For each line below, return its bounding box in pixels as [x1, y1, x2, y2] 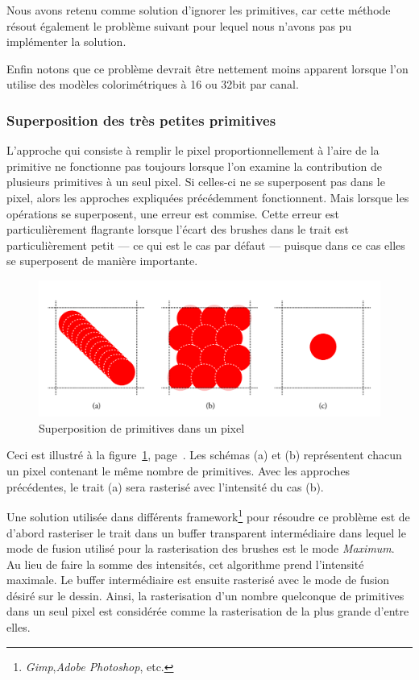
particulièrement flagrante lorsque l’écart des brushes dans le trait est [6, 221, 349, 238]
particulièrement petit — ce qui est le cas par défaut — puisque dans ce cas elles [6, 236, 405, 253]
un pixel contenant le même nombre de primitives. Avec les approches [6, 462, 351, 479]
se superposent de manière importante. [6, 252, 198, 269]
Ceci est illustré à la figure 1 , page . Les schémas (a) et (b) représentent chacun [6, 446, 402, 463]
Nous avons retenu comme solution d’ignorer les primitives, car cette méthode [6, 2, 391, 18]
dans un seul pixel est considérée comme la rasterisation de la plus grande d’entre [6, 603, 409, 620]
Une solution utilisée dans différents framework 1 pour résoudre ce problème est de [6, 506, 410, 525]
